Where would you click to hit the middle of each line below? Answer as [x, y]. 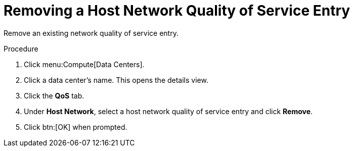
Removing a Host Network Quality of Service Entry [177, 11]
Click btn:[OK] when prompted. [76, 127]
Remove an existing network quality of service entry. [91, 33]
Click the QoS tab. [54, 95]
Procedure [21, 48]
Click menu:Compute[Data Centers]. [84, 64]
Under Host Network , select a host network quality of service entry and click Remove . [168, 111]
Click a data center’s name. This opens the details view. [116, 80]
